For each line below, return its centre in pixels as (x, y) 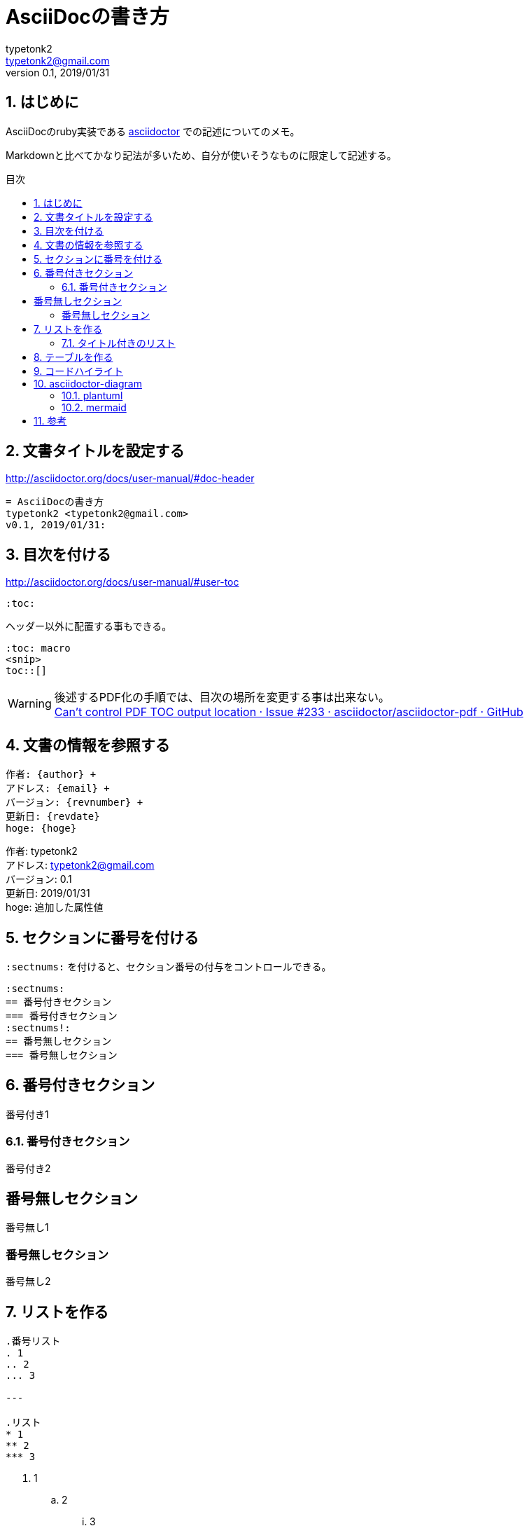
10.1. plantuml (92, 395)
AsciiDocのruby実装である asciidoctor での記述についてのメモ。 (153, 131)
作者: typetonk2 (42, 851)
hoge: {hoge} (41, 829)
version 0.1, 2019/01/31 (58, 72)
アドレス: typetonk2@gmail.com (80, 865)
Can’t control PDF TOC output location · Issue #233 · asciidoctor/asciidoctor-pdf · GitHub (289, 712)
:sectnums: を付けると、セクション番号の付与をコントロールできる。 (169, 966)
